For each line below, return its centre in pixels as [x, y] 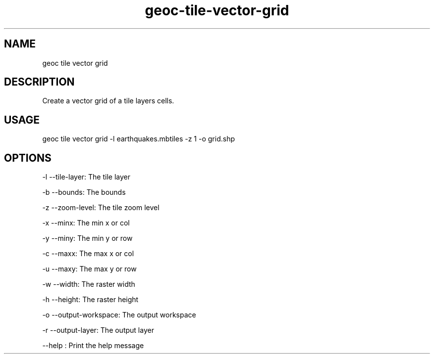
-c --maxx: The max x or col [88, 254]
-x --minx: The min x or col [86, 223]
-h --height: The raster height [90, 300]
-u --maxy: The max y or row [89, 269]
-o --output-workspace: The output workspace [119, 315]
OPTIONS [28, 158]
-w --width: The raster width [89, 284]
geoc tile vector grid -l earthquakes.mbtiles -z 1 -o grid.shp [138, 139]
